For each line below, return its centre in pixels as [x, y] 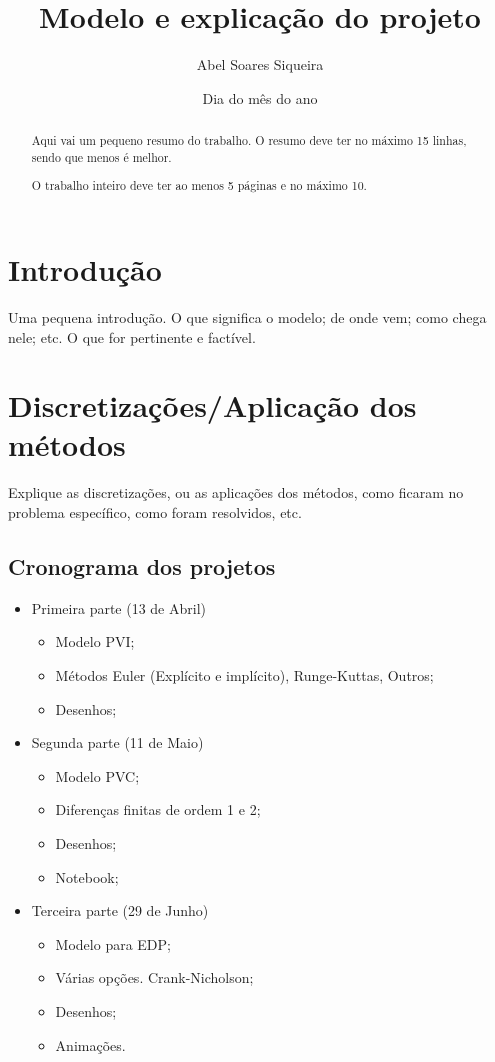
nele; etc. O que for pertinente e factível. [132, 336]
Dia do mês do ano [260, 97]
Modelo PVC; [97, 775]
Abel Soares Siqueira [260, 64]
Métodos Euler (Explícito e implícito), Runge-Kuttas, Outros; [244, 674]
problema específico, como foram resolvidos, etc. [155, 512]
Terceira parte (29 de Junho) [120, 910]
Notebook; [87, 876]
